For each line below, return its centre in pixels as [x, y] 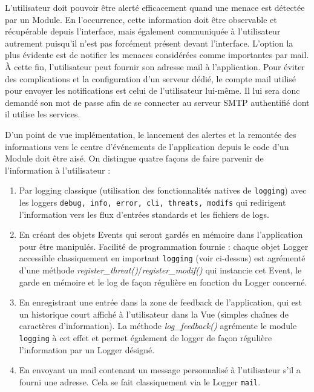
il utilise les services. [43, 114]
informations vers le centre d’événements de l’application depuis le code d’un [147, 146]
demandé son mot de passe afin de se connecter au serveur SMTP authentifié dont [157, 102]
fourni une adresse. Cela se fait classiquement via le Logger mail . [140, 381]
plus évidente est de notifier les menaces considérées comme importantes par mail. [157, 55]
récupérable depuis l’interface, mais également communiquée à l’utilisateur [143, 31]
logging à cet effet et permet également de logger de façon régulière [146, 338]
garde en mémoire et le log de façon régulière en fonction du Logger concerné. [163, 282]
